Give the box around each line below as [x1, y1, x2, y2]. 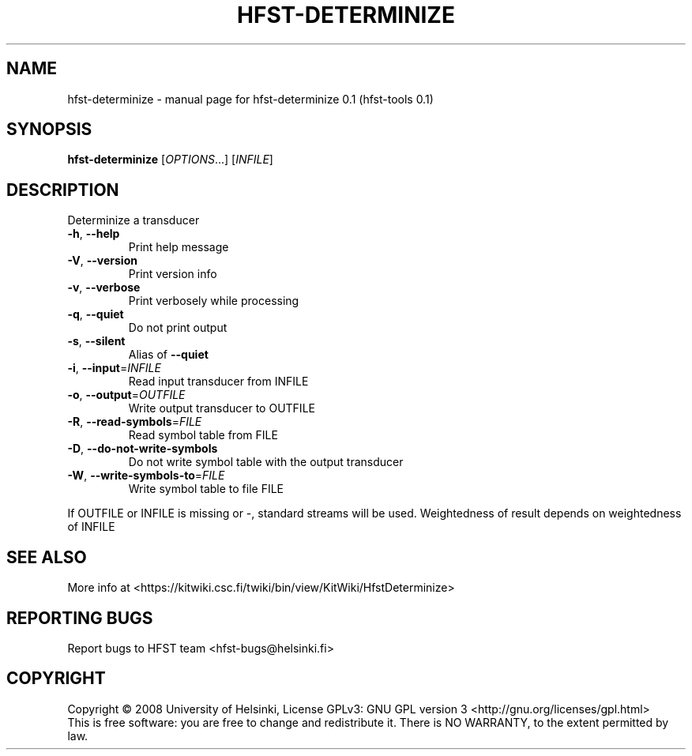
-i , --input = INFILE [67, 361, 161, 375]
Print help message [128, 240, 229, 254]
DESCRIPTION [6, 179, 119, 200]
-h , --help [67, 227, 120, 241]
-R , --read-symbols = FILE [67, 415, 202, 429]
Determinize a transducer [67, 213, 200, 228]
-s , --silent [67, 334, 126, 348]
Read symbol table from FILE [128, 428, 278, 442]
